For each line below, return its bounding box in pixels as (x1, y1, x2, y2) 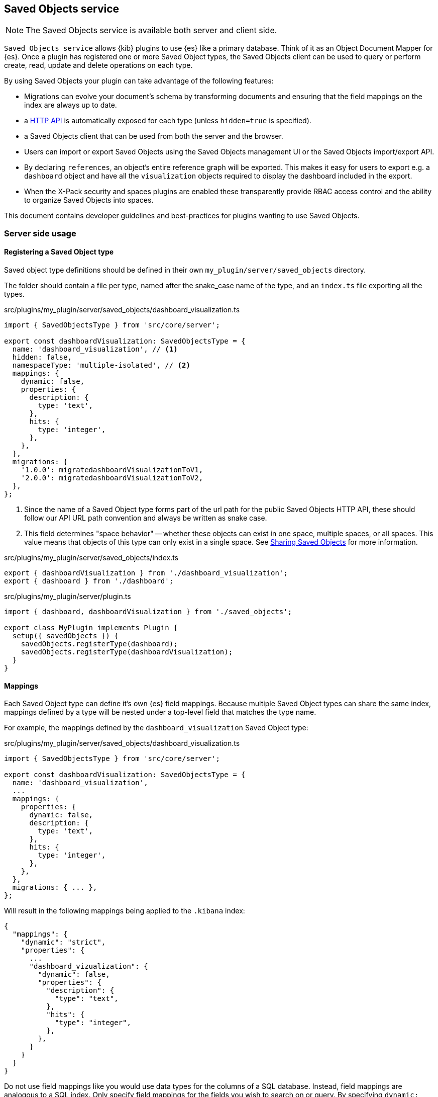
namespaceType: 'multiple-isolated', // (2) (12, 361, 190, 370)
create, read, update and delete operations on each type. (4, 61, 193, 70)
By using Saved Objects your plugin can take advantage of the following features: (4, 76, 274, 86)
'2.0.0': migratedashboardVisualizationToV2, (21, 474, 203, 482)
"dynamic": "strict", (21, 938, 106, 947)
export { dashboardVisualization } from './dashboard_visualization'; (4, 569, 288, 577)
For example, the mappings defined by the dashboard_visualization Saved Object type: (4, 723, 308, 732)
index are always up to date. (24, 101, 117, 110)
